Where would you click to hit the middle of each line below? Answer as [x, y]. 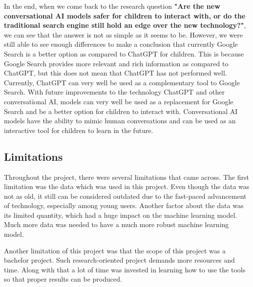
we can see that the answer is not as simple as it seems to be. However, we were [124, 34]
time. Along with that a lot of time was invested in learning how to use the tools [125, 269]
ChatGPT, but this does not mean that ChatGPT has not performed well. [116, 73]
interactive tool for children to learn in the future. [79, 130]
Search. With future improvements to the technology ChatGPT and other [115, 92]
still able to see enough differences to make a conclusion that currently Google [121, 44]
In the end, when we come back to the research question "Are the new [112, 6]
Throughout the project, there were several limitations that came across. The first [126, 177]
